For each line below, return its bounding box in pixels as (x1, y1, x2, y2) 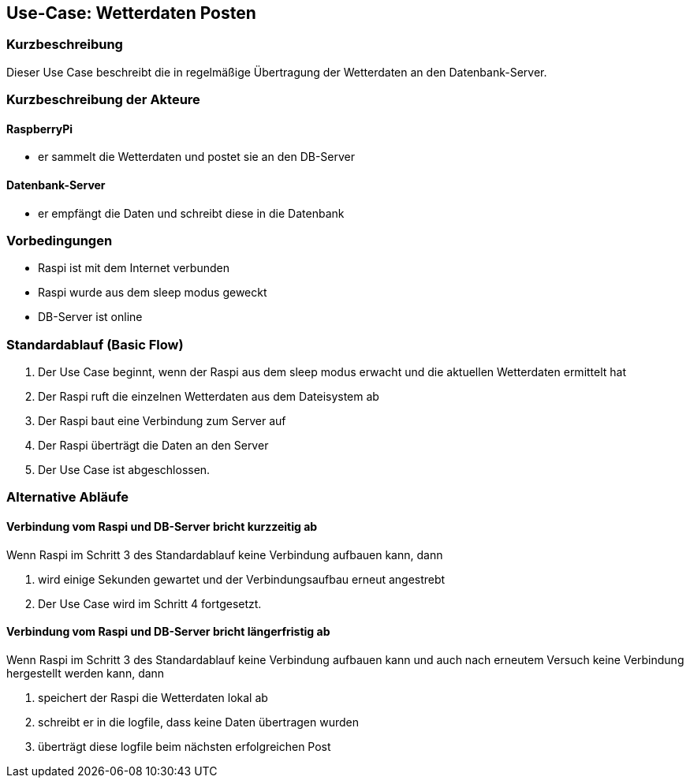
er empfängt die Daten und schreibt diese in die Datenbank (38, 206, 345, 220)
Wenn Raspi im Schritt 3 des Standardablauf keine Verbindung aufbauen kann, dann (6, 547, 443, 562)
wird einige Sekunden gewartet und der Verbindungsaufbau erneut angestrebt (38, 572, 446, 586)
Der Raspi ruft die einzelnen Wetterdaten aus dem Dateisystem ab (38, 390, 379, 404)
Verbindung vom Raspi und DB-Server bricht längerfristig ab (6, 625, 330, 639)
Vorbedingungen (6, 232, 113, 248)
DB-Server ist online (38, 310, 143, 324)
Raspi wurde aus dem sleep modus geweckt (38, 286, 267, 300)
